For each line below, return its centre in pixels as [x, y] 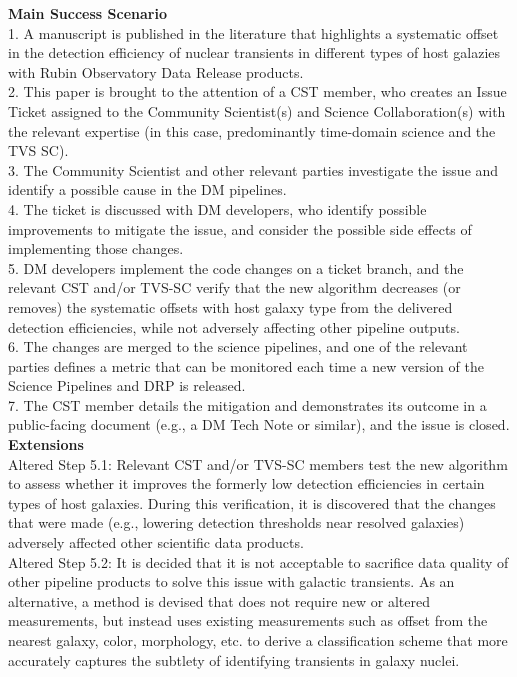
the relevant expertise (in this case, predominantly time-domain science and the [252, 130]
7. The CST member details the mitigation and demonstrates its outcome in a [247, 404]
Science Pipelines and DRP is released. [127, 385]
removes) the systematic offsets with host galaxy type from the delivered [230, 306]
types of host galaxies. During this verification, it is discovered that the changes [252, 502]
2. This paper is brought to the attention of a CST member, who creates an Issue [257, 91]
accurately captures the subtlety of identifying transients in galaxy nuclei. [234, 659]
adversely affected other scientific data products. [156, 542]
